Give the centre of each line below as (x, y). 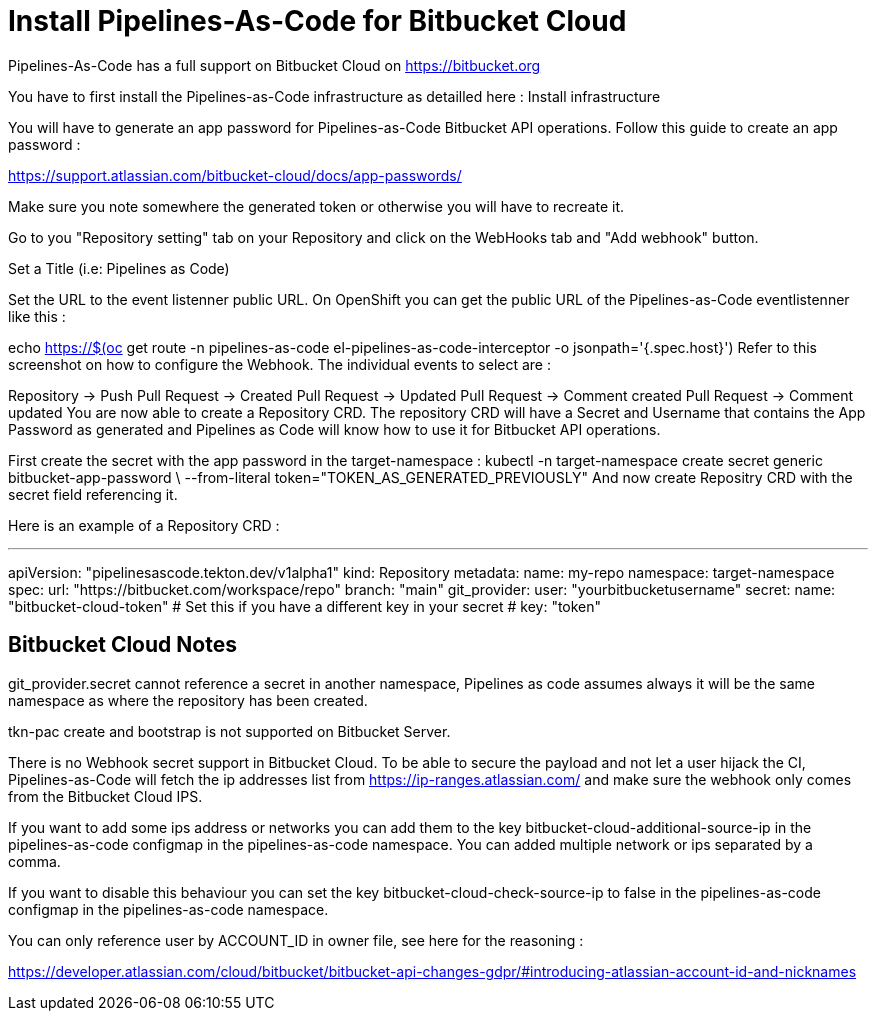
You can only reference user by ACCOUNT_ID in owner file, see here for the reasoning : (296, 940)
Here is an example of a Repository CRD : (144, 525)
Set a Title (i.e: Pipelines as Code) (119, 268)
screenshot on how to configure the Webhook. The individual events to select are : (279, 364)
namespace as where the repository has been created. (188, 700)
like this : (37, 316)
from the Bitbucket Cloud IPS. (105, 796)
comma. (34, 861)
